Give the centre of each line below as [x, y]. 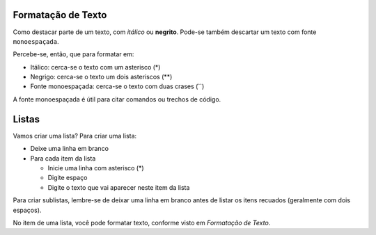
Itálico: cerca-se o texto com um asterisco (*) [95, 67]
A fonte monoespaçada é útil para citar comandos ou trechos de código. [117, 99]
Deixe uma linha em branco [70, 149]
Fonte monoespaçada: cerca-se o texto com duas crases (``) [117, 86]
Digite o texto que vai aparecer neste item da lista [119, 187]
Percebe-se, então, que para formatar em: [73, 54]
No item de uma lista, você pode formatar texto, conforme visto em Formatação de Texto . [142, 222]
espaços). [27, 210]
